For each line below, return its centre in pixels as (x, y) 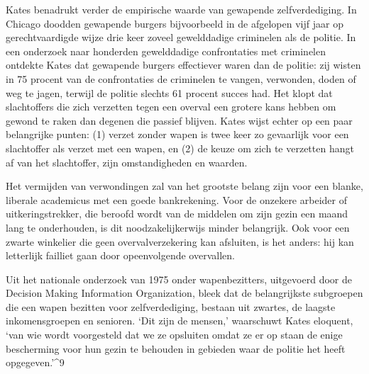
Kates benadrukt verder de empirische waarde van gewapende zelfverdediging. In (181, 9)
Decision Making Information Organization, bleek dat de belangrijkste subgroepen (184, 293)
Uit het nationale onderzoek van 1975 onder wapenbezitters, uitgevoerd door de (179, 279)
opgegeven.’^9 (35, 362)
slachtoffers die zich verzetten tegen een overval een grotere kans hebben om (171, 107)
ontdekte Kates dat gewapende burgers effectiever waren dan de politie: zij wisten (183, 65)
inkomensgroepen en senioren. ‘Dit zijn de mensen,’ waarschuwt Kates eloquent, (180, 321)
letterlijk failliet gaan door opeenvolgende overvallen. (120, 255)
